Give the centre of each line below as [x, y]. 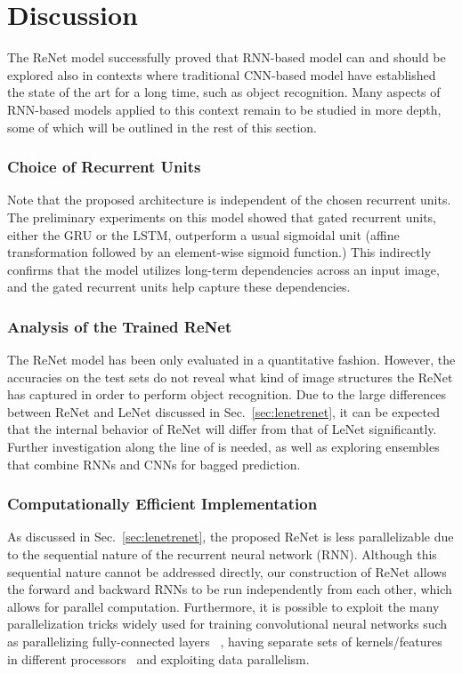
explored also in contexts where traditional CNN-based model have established [222, 74]
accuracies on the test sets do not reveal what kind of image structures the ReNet [230, 377]
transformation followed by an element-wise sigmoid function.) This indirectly [219, 252]
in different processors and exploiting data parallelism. [158, 658]
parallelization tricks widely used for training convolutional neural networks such [227, 624]
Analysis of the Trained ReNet [120, 326]
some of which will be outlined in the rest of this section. [162, 127]
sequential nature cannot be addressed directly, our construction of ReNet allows [227, 571]
